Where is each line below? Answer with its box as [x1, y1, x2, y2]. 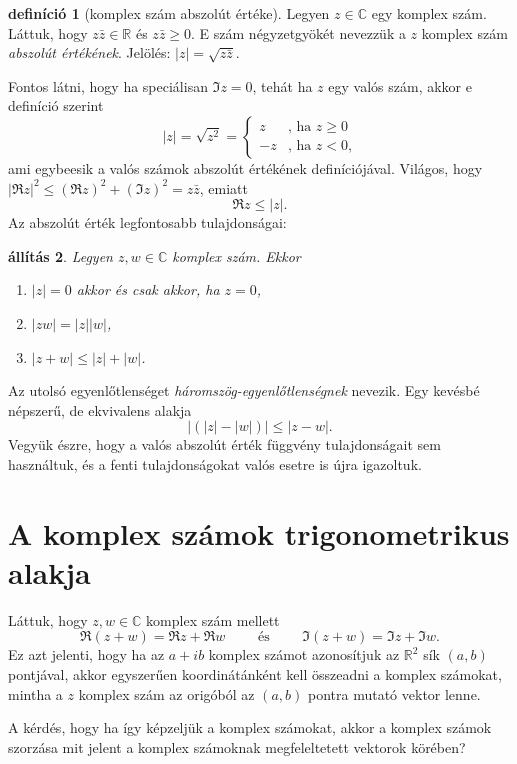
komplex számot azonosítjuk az [208, 644, 400, 665]
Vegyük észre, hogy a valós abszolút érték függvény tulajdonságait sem [8, 434, 441, 455]
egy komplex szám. [371, 3, 487, 23]
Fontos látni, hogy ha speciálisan [8, 75, 208, 96]
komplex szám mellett [146, 609, 280, 630]
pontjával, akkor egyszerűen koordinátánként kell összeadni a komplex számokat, [8, 664, 502, 684]
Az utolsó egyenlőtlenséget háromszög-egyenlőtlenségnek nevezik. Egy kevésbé [8, 380, 480, 401]
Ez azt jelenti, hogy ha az [8, 644, 165, 665]
